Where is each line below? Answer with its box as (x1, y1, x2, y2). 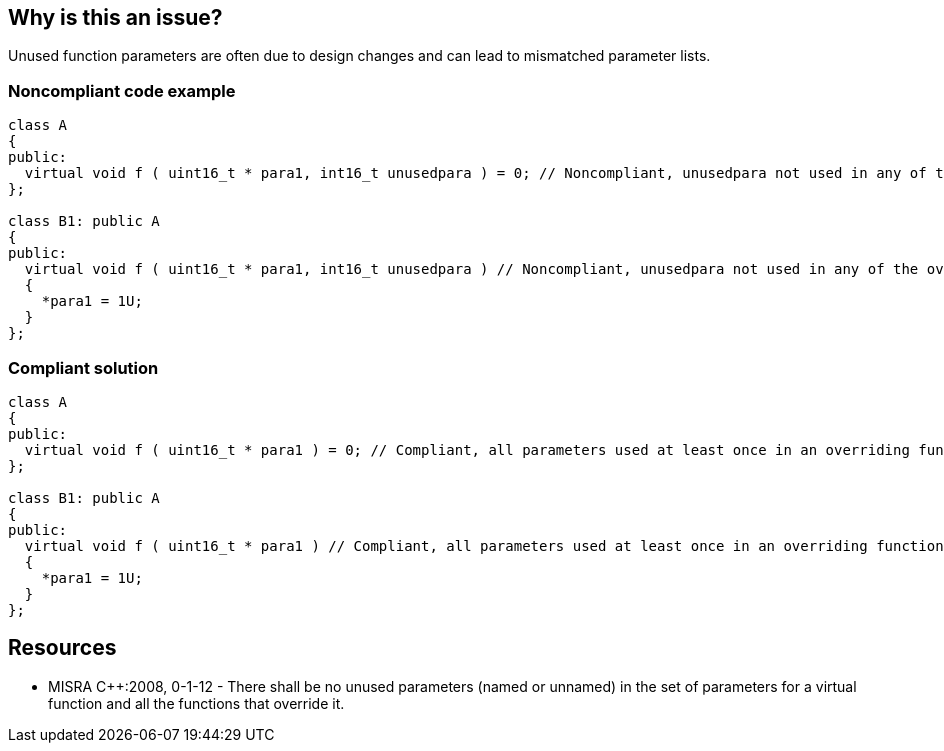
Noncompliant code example (8, 80, 236, 101)
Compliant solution (8, 357, 159, 378)
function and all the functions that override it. (48, 694, 345, 712)
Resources (8, 635, 117, 661)
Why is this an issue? (8, 5, 223, 30)
